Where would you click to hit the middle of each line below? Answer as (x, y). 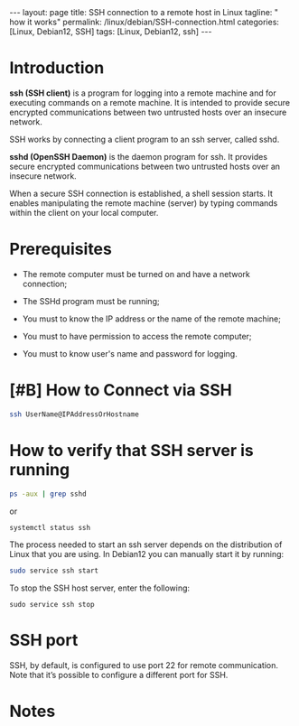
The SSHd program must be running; (91, 301)
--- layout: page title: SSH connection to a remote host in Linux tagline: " (144, 12)
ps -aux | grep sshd (48, 494)
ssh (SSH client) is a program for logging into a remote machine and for (143, 93)
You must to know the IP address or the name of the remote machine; (152, 319)
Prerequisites (61, 249)
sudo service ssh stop (52, 605)
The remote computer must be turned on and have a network (136, 274)
